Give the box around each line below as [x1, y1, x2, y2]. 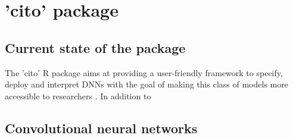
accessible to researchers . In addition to [5, 89, 151, 102]
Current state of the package [5, 38, 186, 57]
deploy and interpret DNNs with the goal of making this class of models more [5, 78, 288, 90]
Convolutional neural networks [5, 118, 198, 137]
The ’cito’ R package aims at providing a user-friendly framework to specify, [5, 66, 283, 79]
